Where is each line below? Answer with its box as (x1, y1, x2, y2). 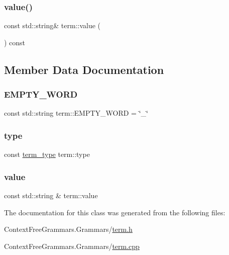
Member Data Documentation (4, 61, 164, 77)
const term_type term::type (4, 149, 90, 159)
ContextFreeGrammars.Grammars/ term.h (4, 224, 133, 234)
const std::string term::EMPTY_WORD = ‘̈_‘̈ (4, 108, 148, 118)
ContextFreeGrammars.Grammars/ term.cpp (4, 240, 140, 251)
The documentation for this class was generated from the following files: (4, 207, 225, 217)
